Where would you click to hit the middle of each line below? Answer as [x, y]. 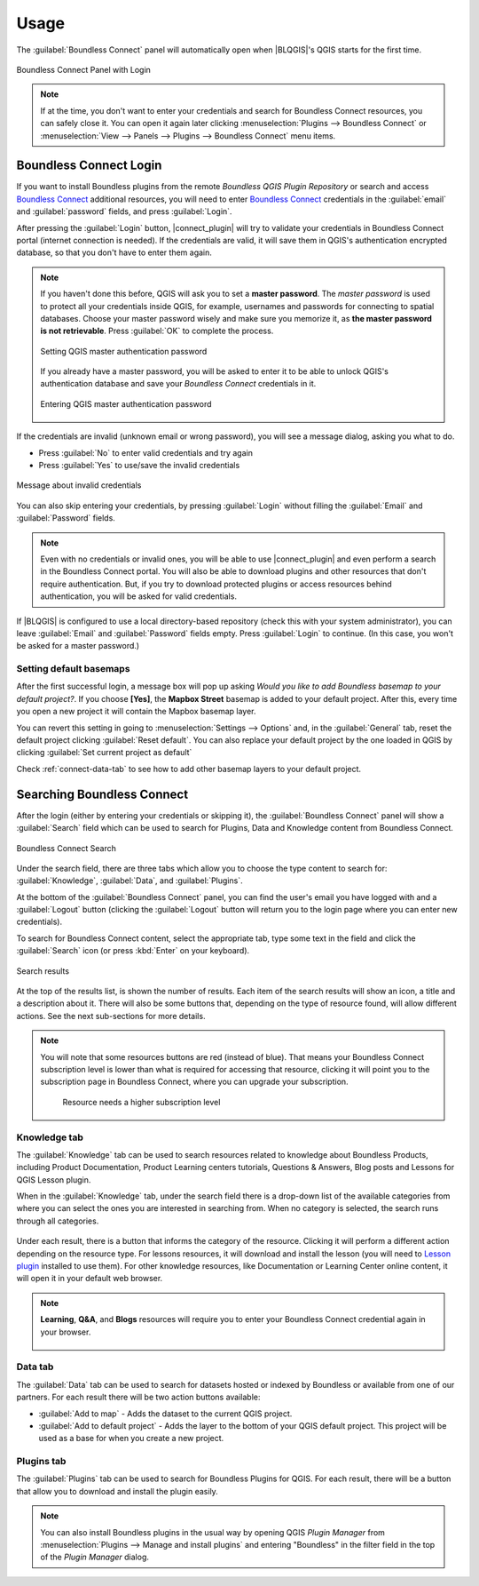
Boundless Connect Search [67, 848]
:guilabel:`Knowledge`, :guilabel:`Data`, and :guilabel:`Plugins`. [130, 881]
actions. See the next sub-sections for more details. [111, 1016]
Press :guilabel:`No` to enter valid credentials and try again [145, 452]
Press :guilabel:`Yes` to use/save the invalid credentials [139, 466]
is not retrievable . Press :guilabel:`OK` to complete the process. [157, 331]
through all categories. [58, 1221]
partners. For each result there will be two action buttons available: [138, 1397]
